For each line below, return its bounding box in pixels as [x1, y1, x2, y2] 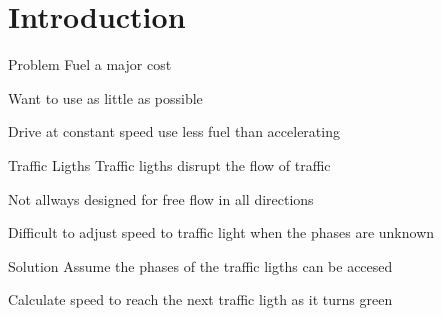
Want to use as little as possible [8, 87, 203, 108]
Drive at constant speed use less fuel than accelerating [8, 121, 340, 142]
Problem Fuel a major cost [8, 54, 172, 75]
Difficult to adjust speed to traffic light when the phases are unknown [8, 222, 435, 243]
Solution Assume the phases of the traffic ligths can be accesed [8, 255, 393, 276]
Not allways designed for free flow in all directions [8, 188, 314, 209]
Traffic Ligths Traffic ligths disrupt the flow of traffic [8, 154, 331, 175]
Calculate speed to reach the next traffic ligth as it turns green [8, 289, 393, 310]
